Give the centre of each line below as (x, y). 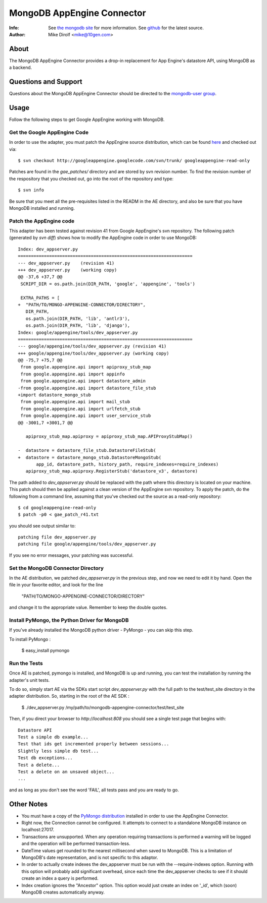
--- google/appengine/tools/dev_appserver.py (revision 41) (92, 346)
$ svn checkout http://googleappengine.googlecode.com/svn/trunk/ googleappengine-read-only (134, 160)
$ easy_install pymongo (45, 651)
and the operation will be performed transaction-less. (76, 843)
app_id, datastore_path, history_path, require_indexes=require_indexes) (128, 464)
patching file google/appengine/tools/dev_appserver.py (87, 544)
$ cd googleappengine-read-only (57, 508)
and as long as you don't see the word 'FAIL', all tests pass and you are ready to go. (94, 790)
